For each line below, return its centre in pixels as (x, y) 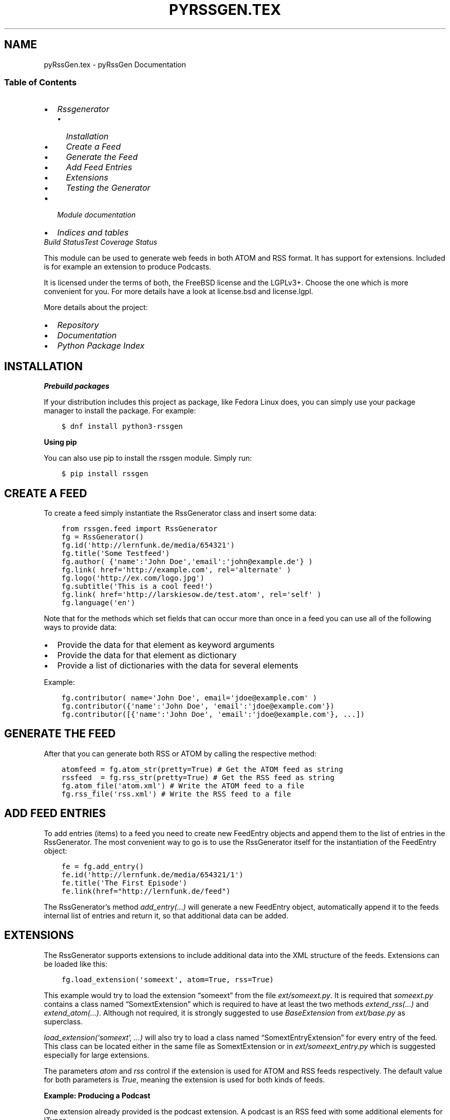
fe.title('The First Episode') (124, 883)
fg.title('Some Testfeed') (116, 554)
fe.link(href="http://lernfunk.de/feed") (146, 891)
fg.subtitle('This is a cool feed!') (137, 586)
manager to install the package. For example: (120, 411)
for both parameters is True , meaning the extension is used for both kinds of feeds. (184, 1079)
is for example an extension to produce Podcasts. (128, 267)
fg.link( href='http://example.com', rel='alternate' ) (176, 570)
